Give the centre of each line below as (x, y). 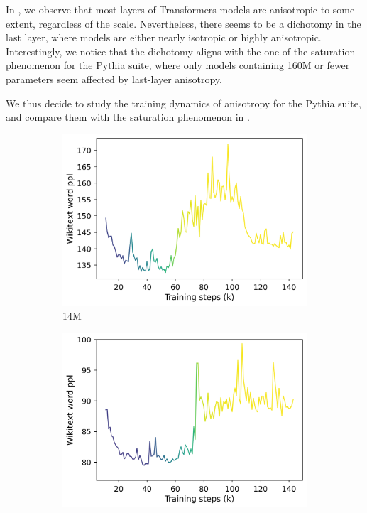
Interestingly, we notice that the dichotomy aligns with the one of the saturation (181, 51)
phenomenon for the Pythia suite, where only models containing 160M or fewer (178, 65)
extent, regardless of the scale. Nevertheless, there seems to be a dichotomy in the (183, 23)
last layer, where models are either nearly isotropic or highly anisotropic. (164, 37)
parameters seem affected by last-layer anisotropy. (114, 79)
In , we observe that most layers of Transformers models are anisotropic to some (180, 9)
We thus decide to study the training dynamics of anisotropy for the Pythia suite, (183, 103)
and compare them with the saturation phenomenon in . (128, 117)
